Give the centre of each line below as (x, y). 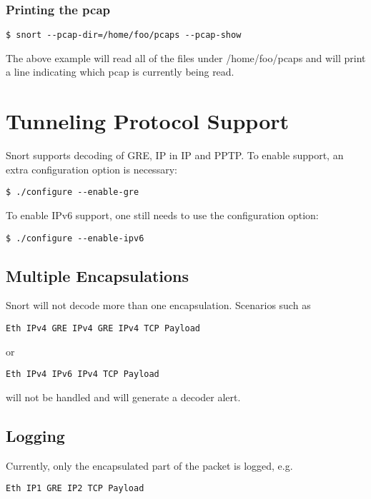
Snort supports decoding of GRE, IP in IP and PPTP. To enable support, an (175, 155)
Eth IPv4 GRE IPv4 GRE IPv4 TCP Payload (103, 329)
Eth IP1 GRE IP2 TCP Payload (75, 489)
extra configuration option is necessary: (91, 169)
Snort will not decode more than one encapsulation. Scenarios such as (158, 305)
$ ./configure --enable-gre (73, 192)
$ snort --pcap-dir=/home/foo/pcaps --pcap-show (124, 35)
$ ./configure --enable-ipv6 (75, 238)
